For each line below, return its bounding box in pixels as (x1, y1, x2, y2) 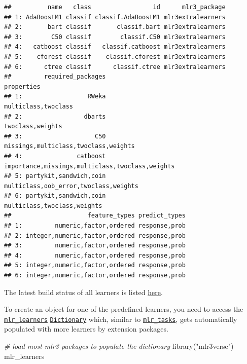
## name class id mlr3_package (4, 4, 226, 11)
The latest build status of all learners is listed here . (4, 286, 163, 297)
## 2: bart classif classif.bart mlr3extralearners (4, 23, 226, 31)
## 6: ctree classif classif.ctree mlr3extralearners (4, 63, 226, 70)
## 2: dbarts (4, 113, 106, 120)
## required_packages (4, 73, 106, 81)
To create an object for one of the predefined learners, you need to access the (4, 304, 243, 314)
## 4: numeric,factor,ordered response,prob (4, 251, 186, 259)
